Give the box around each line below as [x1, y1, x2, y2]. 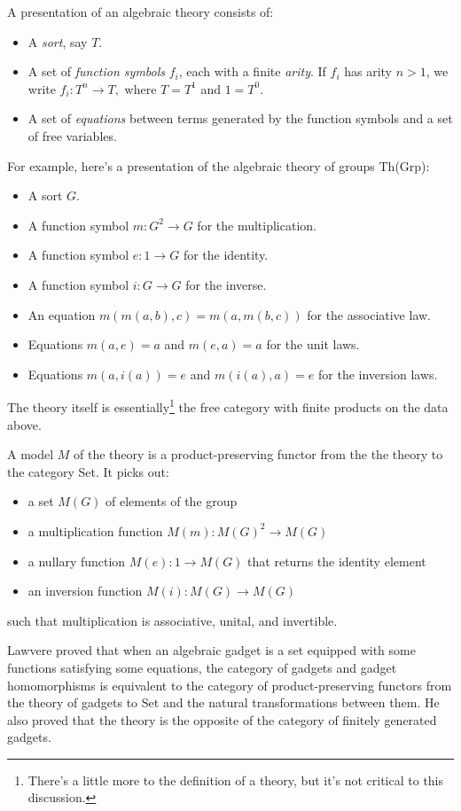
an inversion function [27, 581, 143, 600]
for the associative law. [307, 305, 431, 324]
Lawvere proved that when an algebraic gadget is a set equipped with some [7, 641, 416, 659]
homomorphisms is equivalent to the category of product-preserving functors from [7, 675, 452, 694]
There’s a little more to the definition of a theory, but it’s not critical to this [27, 770, 444, 789]
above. [7, 415, 42, 433]
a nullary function [27, 551, 126, 570]
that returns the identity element [247, 551, 426, 570]
